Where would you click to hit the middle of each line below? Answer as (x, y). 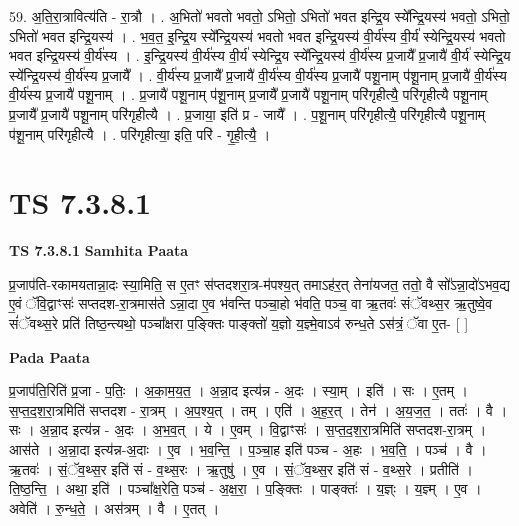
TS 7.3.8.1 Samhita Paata (99, 250)
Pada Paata (49, 356)
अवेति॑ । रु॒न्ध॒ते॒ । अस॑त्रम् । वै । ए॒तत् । (114, 507)
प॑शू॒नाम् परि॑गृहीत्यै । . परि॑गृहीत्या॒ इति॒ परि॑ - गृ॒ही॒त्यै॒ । (140, 133)
